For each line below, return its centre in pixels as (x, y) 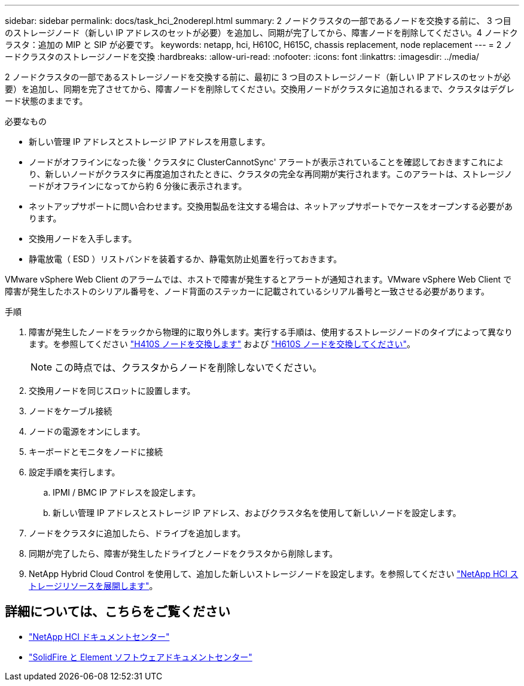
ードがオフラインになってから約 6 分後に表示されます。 (138, 186)
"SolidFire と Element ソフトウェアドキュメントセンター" (141, 657)
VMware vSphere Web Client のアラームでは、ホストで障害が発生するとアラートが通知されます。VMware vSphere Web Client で (258, 279)
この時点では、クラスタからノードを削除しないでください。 (188, 368)
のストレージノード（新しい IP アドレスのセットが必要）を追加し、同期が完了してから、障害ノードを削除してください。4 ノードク (261, 33)
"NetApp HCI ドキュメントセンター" (99, 636)
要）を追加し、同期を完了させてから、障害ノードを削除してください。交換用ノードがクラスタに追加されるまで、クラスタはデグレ (260, 89)
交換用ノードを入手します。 (83, 239)
